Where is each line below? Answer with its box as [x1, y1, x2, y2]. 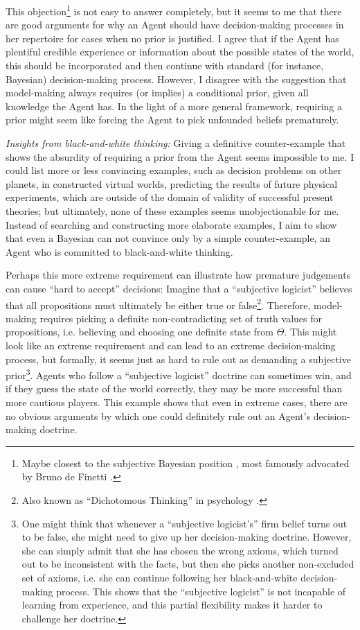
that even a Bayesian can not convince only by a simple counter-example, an [6, 231, 330, 245]
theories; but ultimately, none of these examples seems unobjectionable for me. [6, 203, 339, 218]
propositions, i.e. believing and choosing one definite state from [6, 324, 273, 339]
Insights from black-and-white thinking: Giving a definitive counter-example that [6, 136, 346, 150]
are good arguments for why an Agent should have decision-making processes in [6, 17, 344, 32]
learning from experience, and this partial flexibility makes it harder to [21, 597, 323, 612]
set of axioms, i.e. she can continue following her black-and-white [21, 570, 298, 584]
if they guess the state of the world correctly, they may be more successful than [6, 381, 343, 396]
